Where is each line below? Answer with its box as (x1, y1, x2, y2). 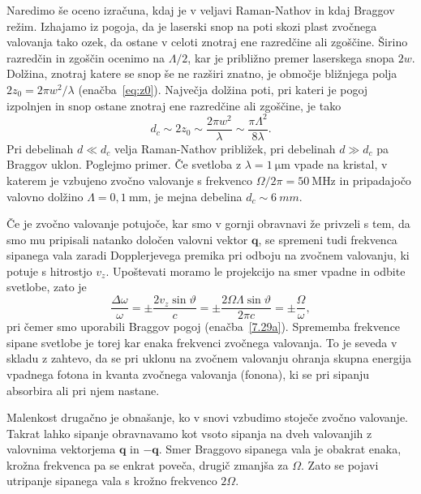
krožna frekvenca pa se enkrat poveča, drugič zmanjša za (6, 456, 289, 473)
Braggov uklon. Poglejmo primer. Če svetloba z (6, 156, 242, 173)
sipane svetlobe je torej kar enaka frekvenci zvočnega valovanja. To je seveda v (6, 333, 397, 350)
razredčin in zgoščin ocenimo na (6, 49, 165, 66)
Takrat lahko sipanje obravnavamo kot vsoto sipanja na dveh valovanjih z (6, 424, 372, 441)
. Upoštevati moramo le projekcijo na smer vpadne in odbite (105, 262, 406, 279)
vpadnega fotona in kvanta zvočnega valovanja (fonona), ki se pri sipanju (6, 365, 370, 382)
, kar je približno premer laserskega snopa (187, 49, 395, 66)
